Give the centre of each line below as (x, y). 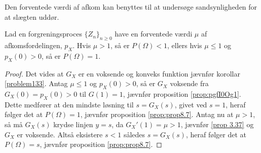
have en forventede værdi (154, 34)
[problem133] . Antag (36, 83)
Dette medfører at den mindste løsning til (69, 104)
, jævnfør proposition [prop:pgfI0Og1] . (182, 93)
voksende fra (189, 83)
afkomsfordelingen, (33, 45)
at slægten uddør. (32, 16)
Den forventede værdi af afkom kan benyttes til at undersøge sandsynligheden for (131, 7)
